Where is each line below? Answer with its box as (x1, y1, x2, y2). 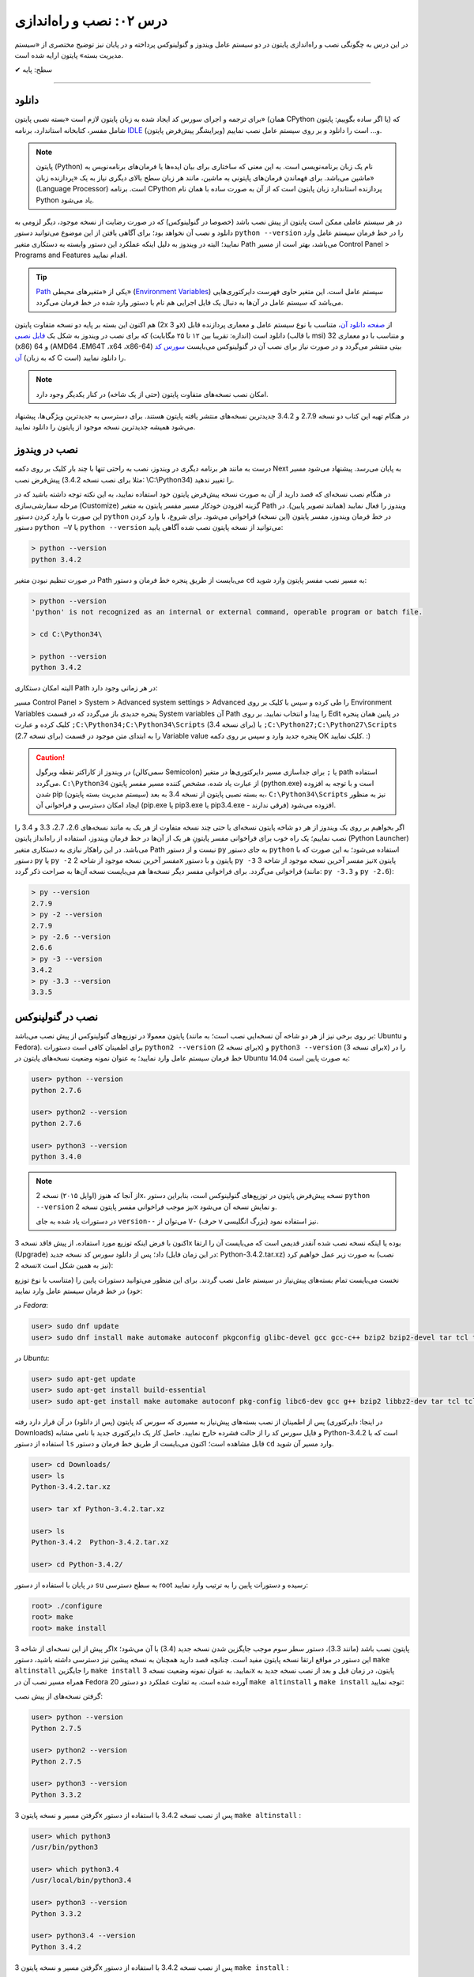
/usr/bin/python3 (31, 1843, 99, 1852)
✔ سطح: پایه (14, 65, 53, 74)
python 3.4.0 (31, 1151, 82, 1161)
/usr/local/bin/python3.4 (31, 1876, 132, 1885)
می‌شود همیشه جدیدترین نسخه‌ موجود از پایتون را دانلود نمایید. (14, 422, 196, 432)
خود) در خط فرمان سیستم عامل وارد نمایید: (14, 1286, 143, 1296)
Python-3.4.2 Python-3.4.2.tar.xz (31, 1538, 169, 1547)
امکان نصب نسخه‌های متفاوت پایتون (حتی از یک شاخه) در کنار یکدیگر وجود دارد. (36, 389, 269, 399)
